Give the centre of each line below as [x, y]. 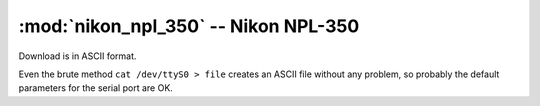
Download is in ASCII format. [77, 56]
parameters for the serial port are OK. [96, 88]
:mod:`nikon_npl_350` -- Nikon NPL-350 [189, 26]
